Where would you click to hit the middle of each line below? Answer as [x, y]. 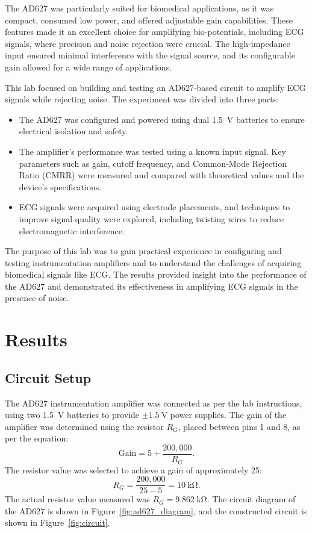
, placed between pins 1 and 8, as [239, 426]
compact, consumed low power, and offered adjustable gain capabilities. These [149, 20]
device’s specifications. [60, 186]
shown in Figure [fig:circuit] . [58, 522]
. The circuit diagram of [251, 499]
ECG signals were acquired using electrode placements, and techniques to [154, 207]
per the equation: [37, 438]
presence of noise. [37, 298]
